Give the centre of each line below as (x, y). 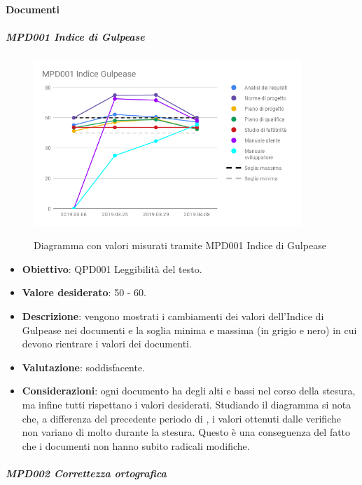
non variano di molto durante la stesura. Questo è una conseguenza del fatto (186, 432)
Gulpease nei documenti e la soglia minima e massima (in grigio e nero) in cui (189, 330)
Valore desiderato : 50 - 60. (84, 292)
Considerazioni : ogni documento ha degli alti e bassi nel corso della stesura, (189, 391)
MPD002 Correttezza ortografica (86, 473)
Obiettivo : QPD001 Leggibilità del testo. (112, 268)
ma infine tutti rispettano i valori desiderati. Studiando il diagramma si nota (187, 405)
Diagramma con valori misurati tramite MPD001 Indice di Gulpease (180, 245)
